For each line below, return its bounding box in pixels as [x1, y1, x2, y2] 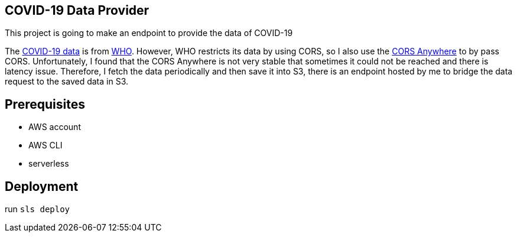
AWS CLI [28, 140, 63, 151]
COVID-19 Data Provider [5, 3, 149, 18]
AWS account [28, 122, 81, 132]
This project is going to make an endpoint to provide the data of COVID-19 [5, 28, 293, 38]
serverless [28, 158, 69, 169]
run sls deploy [5, 204, 70, 215]
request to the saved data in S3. [5, 76, 128, 87]
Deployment [5, 178, 79, 194]
